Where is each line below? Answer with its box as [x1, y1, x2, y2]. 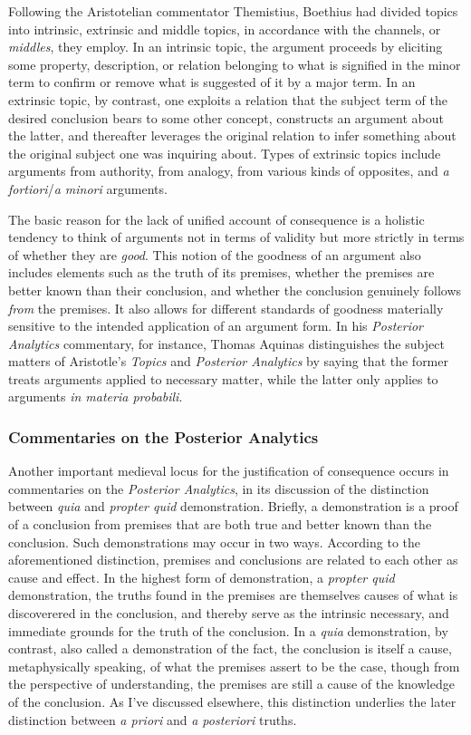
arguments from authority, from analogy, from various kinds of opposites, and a [8, 161, 449, 180]
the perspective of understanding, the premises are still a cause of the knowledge [8, 674, 455, 693]
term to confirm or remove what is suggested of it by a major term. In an [8, 73, 416, 92]
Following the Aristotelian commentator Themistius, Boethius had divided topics [8, 2, 458, 20]
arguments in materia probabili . [8, 387, 183, 406]
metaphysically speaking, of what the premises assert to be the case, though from [8, 656, 460, 675]
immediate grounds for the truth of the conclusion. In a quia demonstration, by [8, 621, 448, 640]
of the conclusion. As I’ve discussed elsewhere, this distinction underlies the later [8, 692, 457, 711]
